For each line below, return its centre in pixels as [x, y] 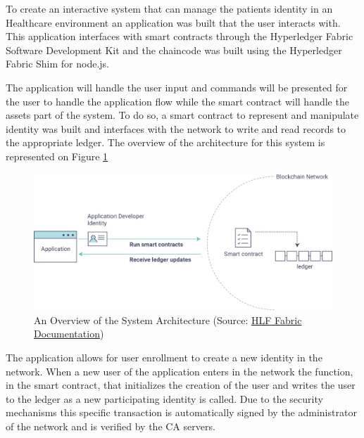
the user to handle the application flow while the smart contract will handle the [177, 101]
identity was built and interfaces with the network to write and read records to [176, 128]
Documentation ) [69, 334]
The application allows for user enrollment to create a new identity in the [164, 357]
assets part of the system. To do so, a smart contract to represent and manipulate [182, 115]
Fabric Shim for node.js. [57, 64]
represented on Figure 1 [57, 156]
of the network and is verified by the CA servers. [111, 426]
